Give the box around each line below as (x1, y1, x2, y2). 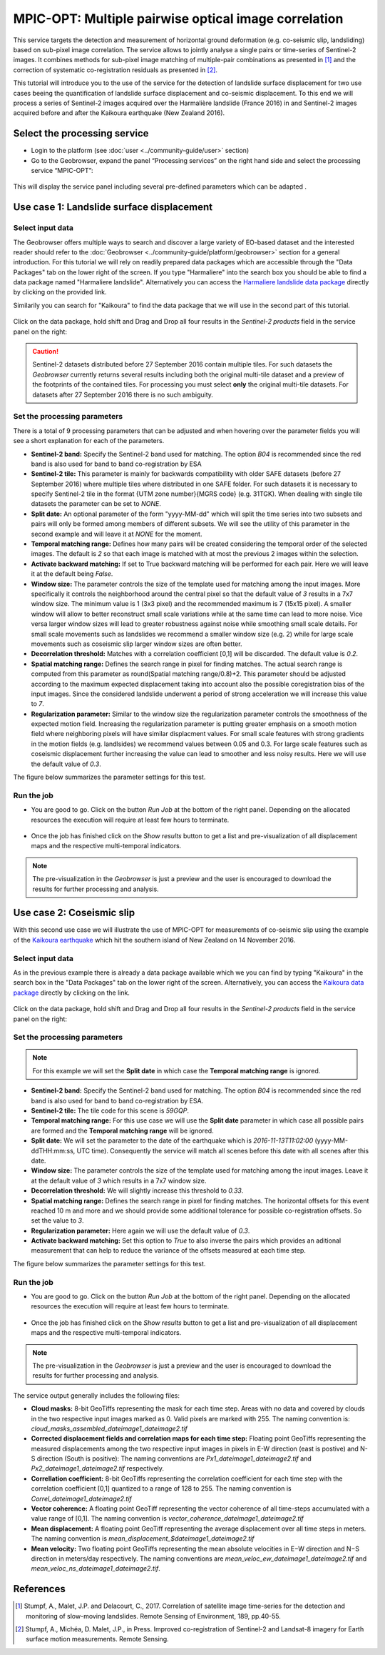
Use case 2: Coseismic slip (13, 907, 135, 919)
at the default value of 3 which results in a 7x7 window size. (31, 1176, 207, 1185)
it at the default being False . (31, 570, 113, 578)
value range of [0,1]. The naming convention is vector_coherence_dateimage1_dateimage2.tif (31, 1514, 304, 1523)
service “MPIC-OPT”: (31, 166, 93, 174)
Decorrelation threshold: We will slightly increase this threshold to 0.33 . (31, 1186, 244, 1195)
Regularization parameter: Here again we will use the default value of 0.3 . (31, 1226, 250, 1235)
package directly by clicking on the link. (13, 988, 130, 997)
